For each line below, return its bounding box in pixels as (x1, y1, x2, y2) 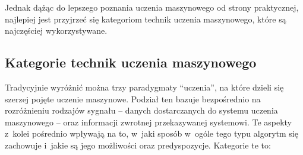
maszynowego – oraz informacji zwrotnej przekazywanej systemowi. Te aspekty (5, 115, 292, 128)
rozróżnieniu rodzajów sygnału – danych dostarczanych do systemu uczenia (5, 104, 278, 117)
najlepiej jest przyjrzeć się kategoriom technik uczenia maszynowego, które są (5, 12, 286, 25)
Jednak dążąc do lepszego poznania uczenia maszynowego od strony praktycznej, (5, 1, 299, 13)
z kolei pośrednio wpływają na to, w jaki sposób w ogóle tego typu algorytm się (5, 127, 298, 140)
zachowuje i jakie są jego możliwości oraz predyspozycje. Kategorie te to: (5, 138, 271, 151)
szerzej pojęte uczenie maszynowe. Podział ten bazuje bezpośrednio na (5, 92, 261, 105)
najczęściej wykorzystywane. (5, 24, 108, 37)
